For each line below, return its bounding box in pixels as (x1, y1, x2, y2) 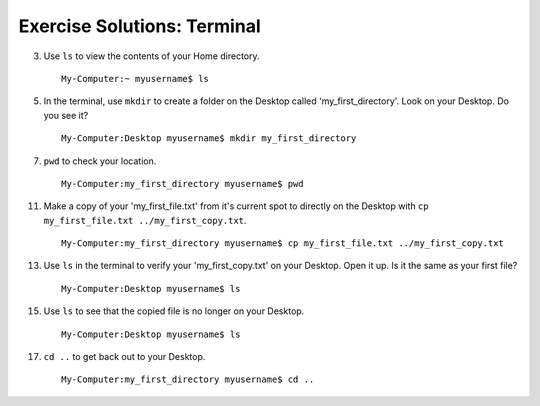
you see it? (43, 109, 89, 121)
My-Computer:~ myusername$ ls (61, 73, 210, 84)
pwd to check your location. (43, 155, 157, 167)
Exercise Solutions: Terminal (18, 15, 261, 37)
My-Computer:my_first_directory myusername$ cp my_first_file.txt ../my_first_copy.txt (61, 238, 505, 249)
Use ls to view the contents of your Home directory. (43, 50, 260, 62)
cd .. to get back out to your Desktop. (43, 351, 206, 363)
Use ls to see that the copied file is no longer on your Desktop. (43, 305, 305, 317)
